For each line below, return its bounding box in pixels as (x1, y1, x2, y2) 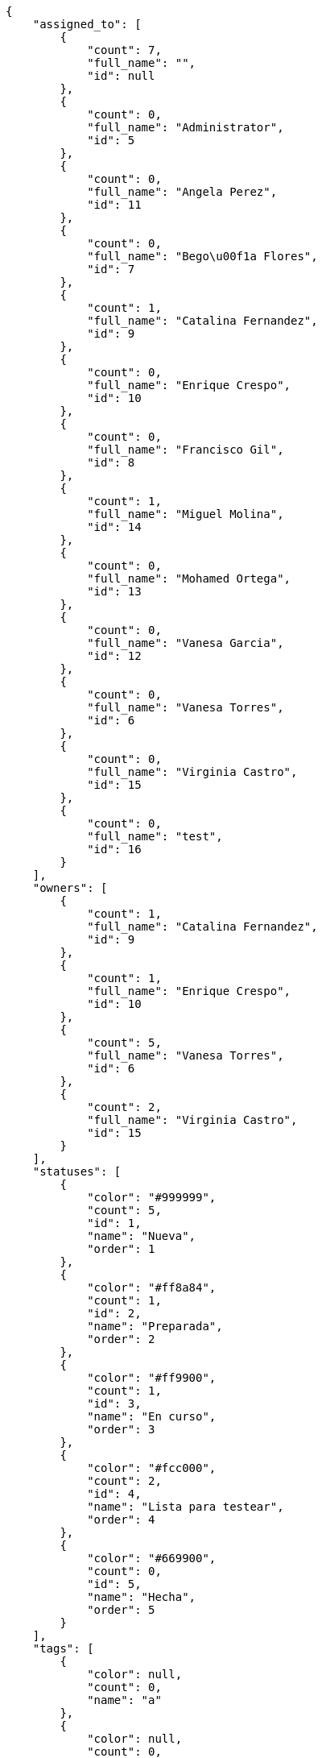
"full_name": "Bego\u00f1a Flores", (87, 250, 318, 263)
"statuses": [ (32, 1165, 122, 1178)
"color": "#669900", (87, 1552, 217, 1565)
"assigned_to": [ (32, 18, 142, 31)
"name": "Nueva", (87, 1229, 196, 1242)
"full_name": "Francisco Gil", (87, 443, 284, 456)
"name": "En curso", (87, 1410, 217, 1423)
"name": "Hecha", (87, 1590, 196, 1603)
